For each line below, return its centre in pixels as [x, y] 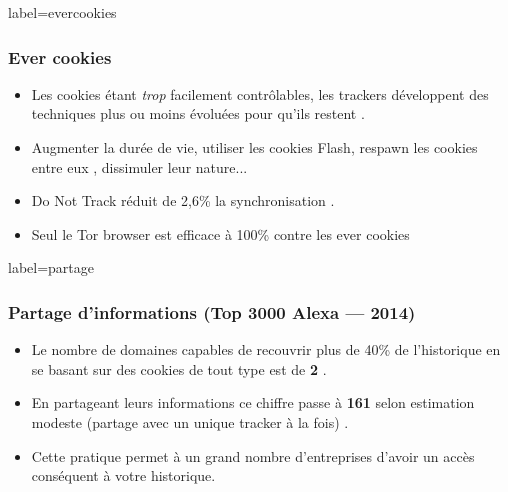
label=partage [51, 267]
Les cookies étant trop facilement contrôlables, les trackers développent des [260, 93]
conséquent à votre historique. [123, 475]
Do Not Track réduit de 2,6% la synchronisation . [183, 200]
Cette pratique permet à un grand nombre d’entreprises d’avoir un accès [253, 455]
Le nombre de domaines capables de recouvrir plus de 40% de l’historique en [266, 349]
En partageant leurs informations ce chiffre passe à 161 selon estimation [253, 402]
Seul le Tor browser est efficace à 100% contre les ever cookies [220, 233]
